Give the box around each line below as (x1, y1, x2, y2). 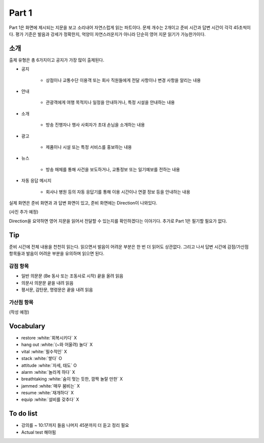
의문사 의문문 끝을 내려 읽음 (21, 280, 74, 286)
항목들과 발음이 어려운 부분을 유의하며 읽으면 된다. (9, 251, 105, 256)
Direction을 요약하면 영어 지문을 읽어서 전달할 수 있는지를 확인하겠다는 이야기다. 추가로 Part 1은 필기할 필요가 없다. (9, 218, 227, 224)
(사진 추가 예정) (9, 209, 39, 215)
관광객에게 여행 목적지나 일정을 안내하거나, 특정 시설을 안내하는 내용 (45, 100, 175, 105)
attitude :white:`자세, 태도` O (21, 362, 77, 368)
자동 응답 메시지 (21, 178, 52, 183)
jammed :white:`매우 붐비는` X (21, 383, 80, 389)
